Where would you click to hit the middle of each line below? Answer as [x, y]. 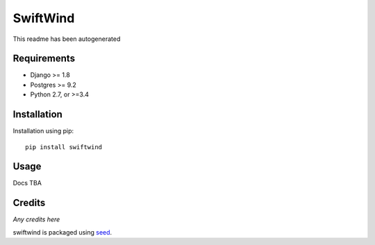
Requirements [44, 59]
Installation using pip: [43, 131]
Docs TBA [27, 183]
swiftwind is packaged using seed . [62, 232]
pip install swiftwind [64, 147]
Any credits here [36, 219]
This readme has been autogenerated [67, 39]
